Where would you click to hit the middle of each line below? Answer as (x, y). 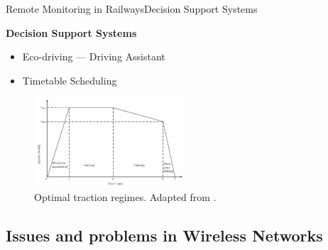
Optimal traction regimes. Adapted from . (125, 197)
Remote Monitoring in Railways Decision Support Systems (132, 9)
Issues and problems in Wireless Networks (164, 235)
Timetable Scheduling (70, 80)
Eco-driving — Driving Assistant (94, 56)
